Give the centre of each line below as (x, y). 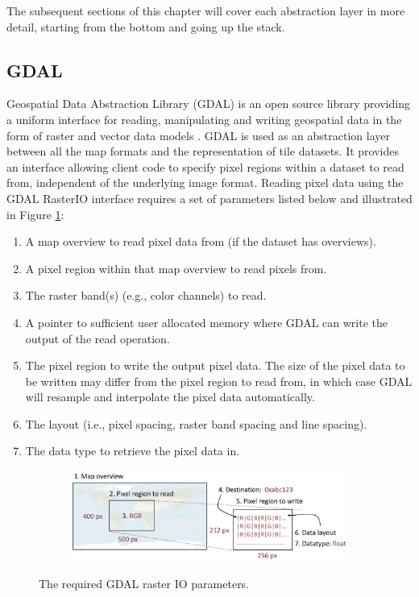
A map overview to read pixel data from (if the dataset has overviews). (201, 241)
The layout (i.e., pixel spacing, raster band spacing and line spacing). (196, 423)
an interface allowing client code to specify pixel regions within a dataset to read (205, 166)
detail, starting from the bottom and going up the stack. (146, 26)
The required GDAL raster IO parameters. (144, 584)
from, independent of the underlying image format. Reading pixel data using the (205, 182)
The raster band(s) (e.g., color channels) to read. (146, 295)
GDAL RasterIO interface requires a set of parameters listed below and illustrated (209, 198)
